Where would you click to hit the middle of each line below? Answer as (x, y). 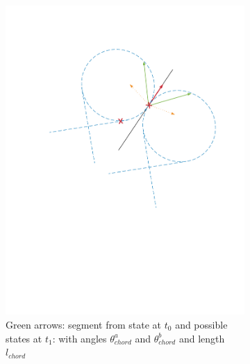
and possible (201, 324)
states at (24, 338)
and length (202, 338)
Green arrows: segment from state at (84, 324)
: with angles (80, 338)
